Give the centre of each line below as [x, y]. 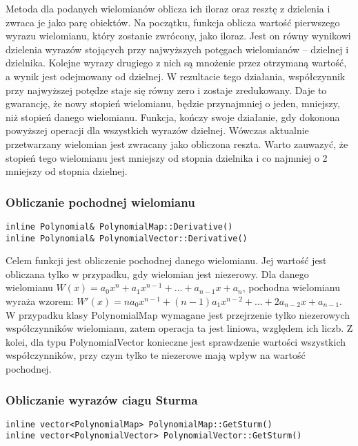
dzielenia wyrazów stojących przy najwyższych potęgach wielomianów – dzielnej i [177, 49]
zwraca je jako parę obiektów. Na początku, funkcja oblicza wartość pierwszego [173, 22]
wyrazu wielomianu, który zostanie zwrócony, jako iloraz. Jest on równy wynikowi [178, 36]
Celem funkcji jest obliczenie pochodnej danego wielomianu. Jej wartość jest [166, 260]
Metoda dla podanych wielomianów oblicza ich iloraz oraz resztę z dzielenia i [168, 8]
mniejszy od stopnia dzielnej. [67, 171]
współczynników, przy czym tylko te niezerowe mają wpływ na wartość [156, 355]
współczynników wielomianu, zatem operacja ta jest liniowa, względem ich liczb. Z [179, 328]
